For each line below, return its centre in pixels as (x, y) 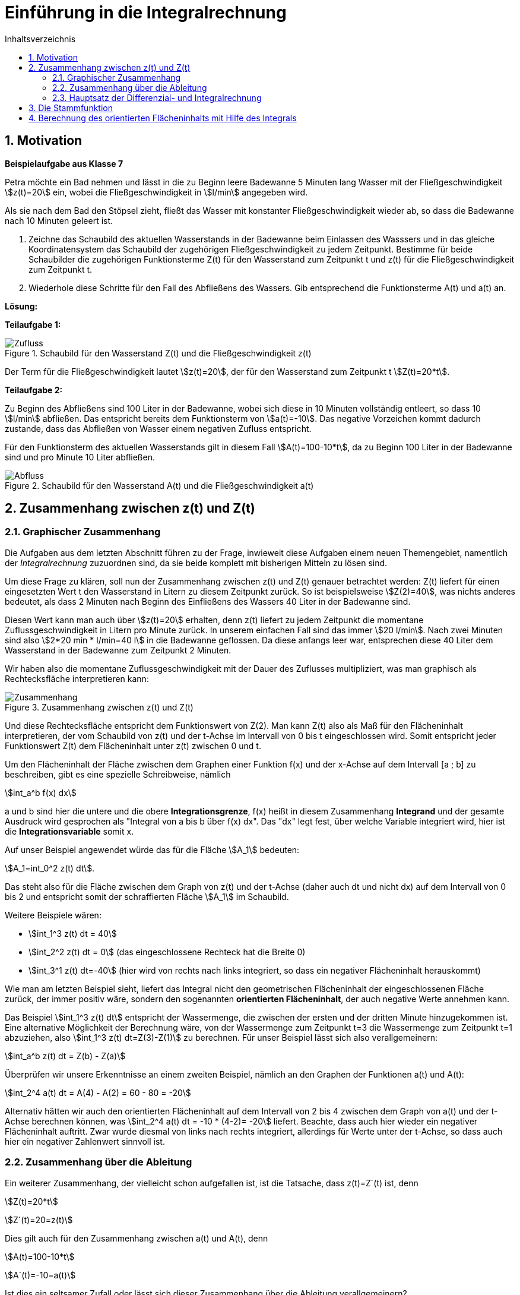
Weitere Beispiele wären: (53, 915)
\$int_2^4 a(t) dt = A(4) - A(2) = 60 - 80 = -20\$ (98, 1092)
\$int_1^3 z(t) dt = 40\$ (73, 933)
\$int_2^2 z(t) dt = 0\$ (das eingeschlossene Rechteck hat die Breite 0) (167, 952)
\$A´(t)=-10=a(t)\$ (40, 1275)
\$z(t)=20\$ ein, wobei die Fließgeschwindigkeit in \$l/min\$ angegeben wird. (156, 192)
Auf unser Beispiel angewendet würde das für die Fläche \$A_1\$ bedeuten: (152, 849)
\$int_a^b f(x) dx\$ (41, 792)
